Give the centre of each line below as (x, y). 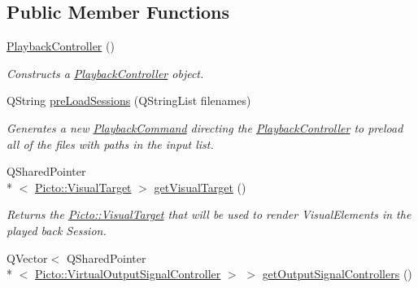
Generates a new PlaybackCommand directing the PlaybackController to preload (205, 127)
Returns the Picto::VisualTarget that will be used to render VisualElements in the (209, 214)
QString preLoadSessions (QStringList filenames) (129, 100)
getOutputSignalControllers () (337, 274)
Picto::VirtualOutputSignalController (128, 274)
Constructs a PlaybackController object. (105, 73)
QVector (27, 257)
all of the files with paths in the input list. (110, 144)
